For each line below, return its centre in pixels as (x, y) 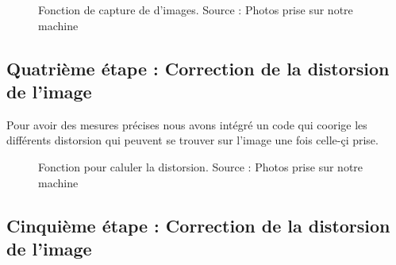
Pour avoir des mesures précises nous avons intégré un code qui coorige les (187, 124)
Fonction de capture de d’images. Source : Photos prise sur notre (196, 10)
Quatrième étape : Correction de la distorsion (198, 68)
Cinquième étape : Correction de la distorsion (198, 225)
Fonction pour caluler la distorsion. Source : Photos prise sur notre (201, 166)
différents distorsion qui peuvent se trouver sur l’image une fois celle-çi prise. (192, 140)
